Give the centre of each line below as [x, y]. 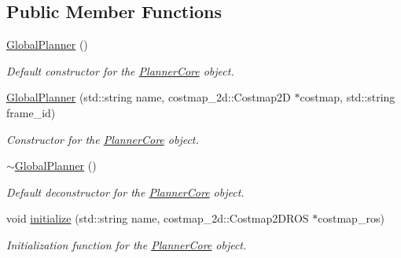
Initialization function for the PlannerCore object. [127, 244]
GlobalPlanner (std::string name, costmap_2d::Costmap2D [149, 97]
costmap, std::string [348, 97]
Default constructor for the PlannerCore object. [120, 70]
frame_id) [31, 112]
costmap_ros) [351, 218]
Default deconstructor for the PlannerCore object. [125, 192]
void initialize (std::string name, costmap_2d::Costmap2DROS [158, 218]
